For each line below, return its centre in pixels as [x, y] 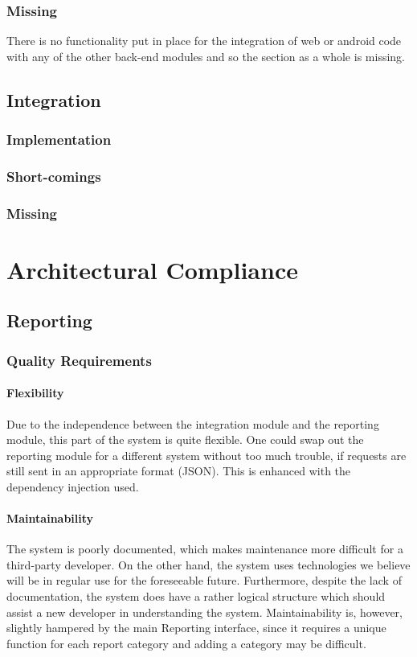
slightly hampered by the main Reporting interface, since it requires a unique [196, 628]
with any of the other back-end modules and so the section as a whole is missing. [206, 56]
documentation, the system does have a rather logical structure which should [196, 596]
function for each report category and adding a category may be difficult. [186, 643]
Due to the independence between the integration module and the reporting [193, 423]
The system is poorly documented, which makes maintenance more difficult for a [205, 549]
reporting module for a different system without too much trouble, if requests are [206, 455]
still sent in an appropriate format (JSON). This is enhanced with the [179, 471]
